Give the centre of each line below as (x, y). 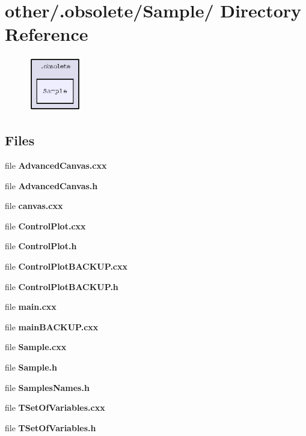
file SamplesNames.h (47, 387)
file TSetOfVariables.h (50, 427)
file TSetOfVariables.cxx (55, 407)
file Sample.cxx (36, 347)
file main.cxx (31, 307)
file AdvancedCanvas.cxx (56, 165)
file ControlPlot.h (41, 246)
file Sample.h (31, 367)
